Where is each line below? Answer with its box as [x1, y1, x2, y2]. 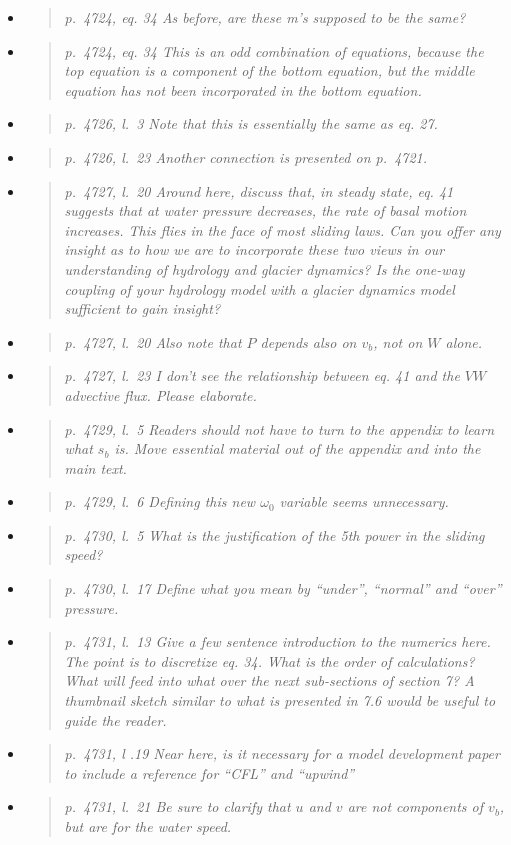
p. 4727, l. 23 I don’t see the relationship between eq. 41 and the [64, 365, 460, 386]
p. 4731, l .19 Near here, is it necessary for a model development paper [64, 743, 500, 764]
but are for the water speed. [64, 816, 232, 836]
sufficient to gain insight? [64, 298, 221, 319]
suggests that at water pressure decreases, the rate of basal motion [64, 200, 467, 221]
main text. [64, 457, 127, 478]
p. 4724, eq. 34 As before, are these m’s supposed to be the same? [64, 7, 466, 27]
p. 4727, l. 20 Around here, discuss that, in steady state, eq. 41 [64, 180, 454, 201]
